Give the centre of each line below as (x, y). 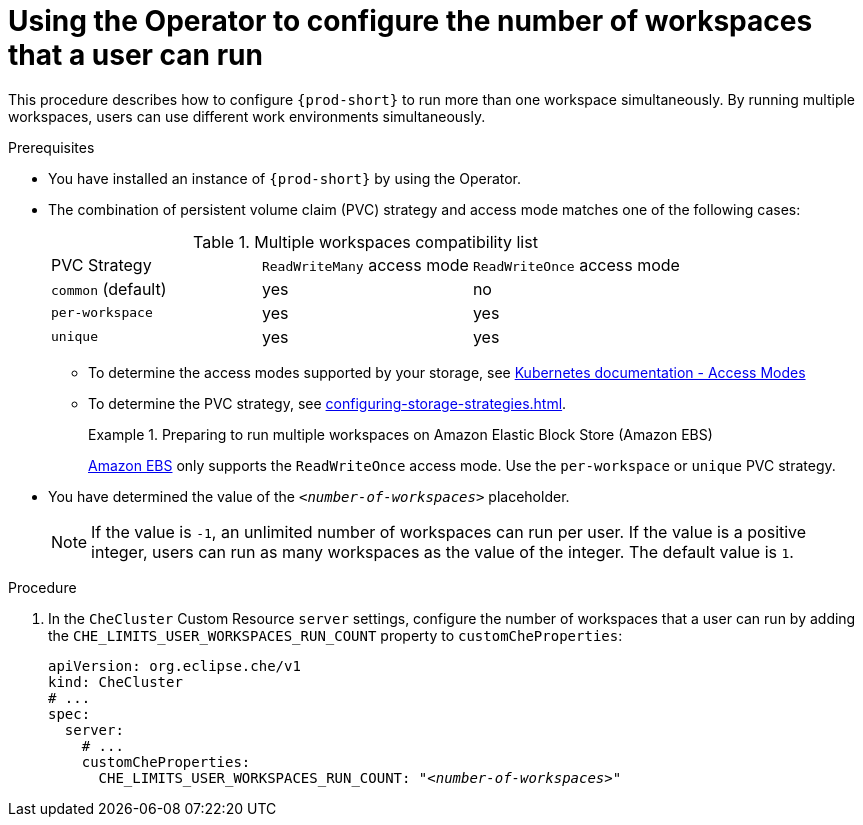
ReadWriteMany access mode (365, 264)
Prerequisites (51, 147)
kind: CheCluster (115, 681)
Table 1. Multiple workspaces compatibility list (365, 241)
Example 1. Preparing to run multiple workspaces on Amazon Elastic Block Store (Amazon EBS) (400, 434)
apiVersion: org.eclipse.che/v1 (174, 665)
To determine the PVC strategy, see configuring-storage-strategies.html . (327, 403)
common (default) (109, 288)
